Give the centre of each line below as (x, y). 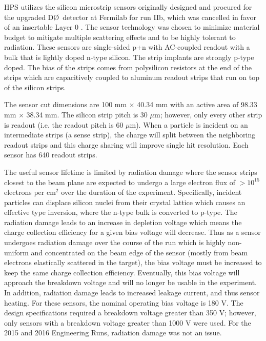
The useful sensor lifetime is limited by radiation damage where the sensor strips (131, 172)
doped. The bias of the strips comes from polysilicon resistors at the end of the (128, 67)
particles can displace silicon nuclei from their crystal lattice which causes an (125, 202)
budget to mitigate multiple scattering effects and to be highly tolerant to (120, 37)
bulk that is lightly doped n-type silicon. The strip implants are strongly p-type (129, 57)
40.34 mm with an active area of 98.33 (197, 104)
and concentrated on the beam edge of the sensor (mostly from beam (139, 252)
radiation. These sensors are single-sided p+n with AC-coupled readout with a (127, 47)
